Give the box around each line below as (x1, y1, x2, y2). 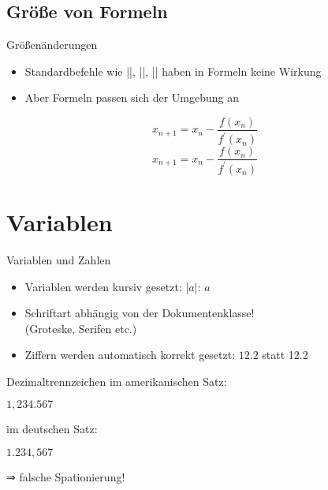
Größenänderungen (6, 36, 98, 53)
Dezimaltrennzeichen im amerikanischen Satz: (6, 372, 227, 389)
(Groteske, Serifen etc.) (24, 320, 137, 336)
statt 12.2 (262, 346, 308, 363)
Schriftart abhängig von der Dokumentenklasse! (24, 305, 255, 321)
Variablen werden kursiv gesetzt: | (24, 278, 189, 294)
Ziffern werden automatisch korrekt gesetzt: (24, 346, 236, 363)
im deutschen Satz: (6, 421, 98, 437)
